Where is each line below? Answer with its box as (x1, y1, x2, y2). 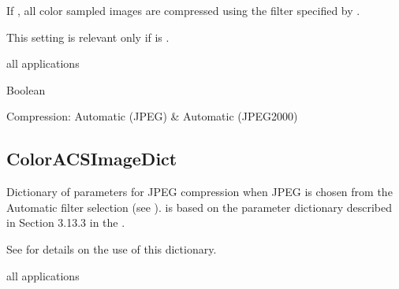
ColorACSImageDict (6, 146, 177, 171)
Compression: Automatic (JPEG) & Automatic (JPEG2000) (6, 108, 298, 124)
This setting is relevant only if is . (6, 28, 170, 45)
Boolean (6, 81, 46, 98)
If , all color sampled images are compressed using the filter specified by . (6, 2, 360, 18)
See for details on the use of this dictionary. (6, 240, 217, 257)
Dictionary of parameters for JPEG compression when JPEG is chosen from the (6, 183, 393, 200)
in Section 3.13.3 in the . (6, 214, 125, 231)
